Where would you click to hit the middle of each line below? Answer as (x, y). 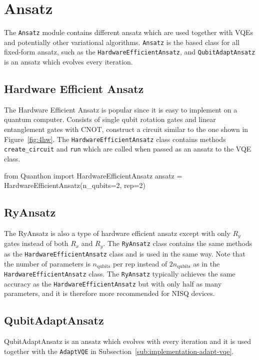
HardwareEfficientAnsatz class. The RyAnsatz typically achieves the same (120, 273)
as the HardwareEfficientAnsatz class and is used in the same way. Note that (125, 253)
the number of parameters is (47, 263)
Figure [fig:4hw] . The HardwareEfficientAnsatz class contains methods (115, 139)
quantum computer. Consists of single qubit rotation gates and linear (110, 119)
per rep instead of (140, 263)
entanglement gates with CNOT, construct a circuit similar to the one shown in (126, 129)
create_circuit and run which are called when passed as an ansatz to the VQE (128, 149)
